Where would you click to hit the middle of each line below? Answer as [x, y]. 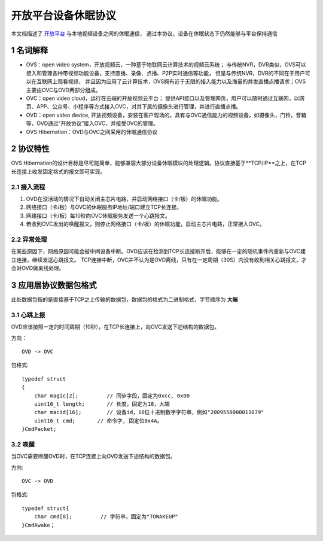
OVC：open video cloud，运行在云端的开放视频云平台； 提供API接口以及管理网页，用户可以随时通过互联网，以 [163, 98]
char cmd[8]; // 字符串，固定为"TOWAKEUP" [106, 517]
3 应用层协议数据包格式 [54, 285]
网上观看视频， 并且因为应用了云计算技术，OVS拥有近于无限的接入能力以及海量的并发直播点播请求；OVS [176, 81]
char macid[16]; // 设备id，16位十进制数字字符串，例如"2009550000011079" [149, 412]
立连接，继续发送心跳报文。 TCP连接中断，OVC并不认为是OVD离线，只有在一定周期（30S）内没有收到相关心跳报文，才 [159, 260]
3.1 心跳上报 [28, 315]
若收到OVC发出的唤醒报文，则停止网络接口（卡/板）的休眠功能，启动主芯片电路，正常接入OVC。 [146, 224]
